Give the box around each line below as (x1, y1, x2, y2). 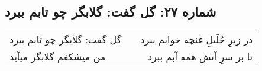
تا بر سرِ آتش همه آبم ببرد (147, 50, 253, 64)
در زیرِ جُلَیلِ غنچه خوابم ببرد (140, 33, 253, 47)
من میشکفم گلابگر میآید (9, 50, 106, 64)
